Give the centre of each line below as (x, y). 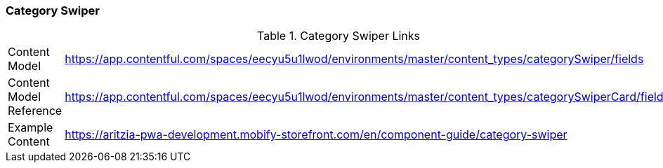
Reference (35, 111)
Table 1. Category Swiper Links (339, 36)
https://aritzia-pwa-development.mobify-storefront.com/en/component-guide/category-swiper (316, 135)
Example (31, 128)
